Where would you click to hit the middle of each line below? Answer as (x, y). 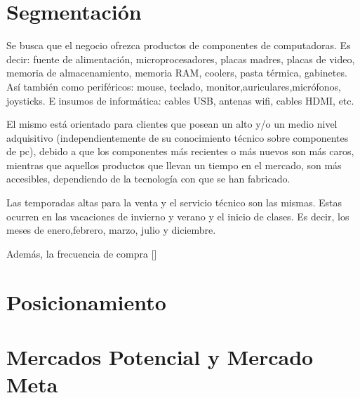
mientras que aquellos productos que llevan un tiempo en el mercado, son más (174, 165)
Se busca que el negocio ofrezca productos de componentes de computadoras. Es (179, 45)
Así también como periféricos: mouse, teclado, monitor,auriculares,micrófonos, (174, 86)
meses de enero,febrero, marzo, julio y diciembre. (111, 230)
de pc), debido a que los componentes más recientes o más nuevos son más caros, (180, 151)
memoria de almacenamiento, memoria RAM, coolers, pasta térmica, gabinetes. (177, 73)
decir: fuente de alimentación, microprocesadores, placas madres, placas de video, (181, 59)
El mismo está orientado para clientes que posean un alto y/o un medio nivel (172, 124)
